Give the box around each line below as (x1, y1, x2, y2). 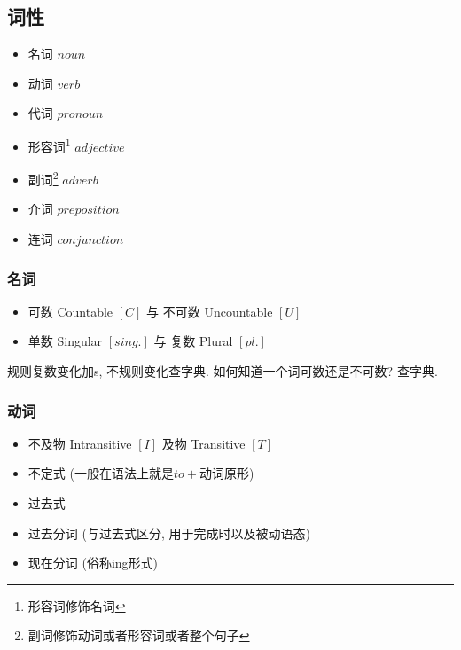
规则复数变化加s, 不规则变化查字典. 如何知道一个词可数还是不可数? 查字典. (7, 362, 438, 380)
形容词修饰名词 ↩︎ (27, 596, 126, 615)
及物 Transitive (161, 434, 246, 452)
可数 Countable (27, 302, 113, 320)
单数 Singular (27, 332, 103, 350)
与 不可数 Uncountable (146, 302, 273, 320)
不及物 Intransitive (27, 434, 132, 452)
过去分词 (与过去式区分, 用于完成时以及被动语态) (27, 523, 310, 542)
